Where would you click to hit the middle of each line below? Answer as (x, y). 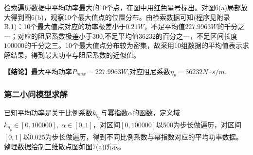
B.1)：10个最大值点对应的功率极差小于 (65, 26)
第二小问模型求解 (36, 94)
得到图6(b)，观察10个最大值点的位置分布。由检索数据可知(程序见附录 (120, 17)
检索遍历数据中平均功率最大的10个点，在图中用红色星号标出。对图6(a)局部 (122, 7)
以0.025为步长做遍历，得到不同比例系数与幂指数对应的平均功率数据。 (133, 137)
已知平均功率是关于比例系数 (48, 112)
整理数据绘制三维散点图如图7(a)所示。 (64, 146)
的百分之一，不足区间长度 (196, 36)
